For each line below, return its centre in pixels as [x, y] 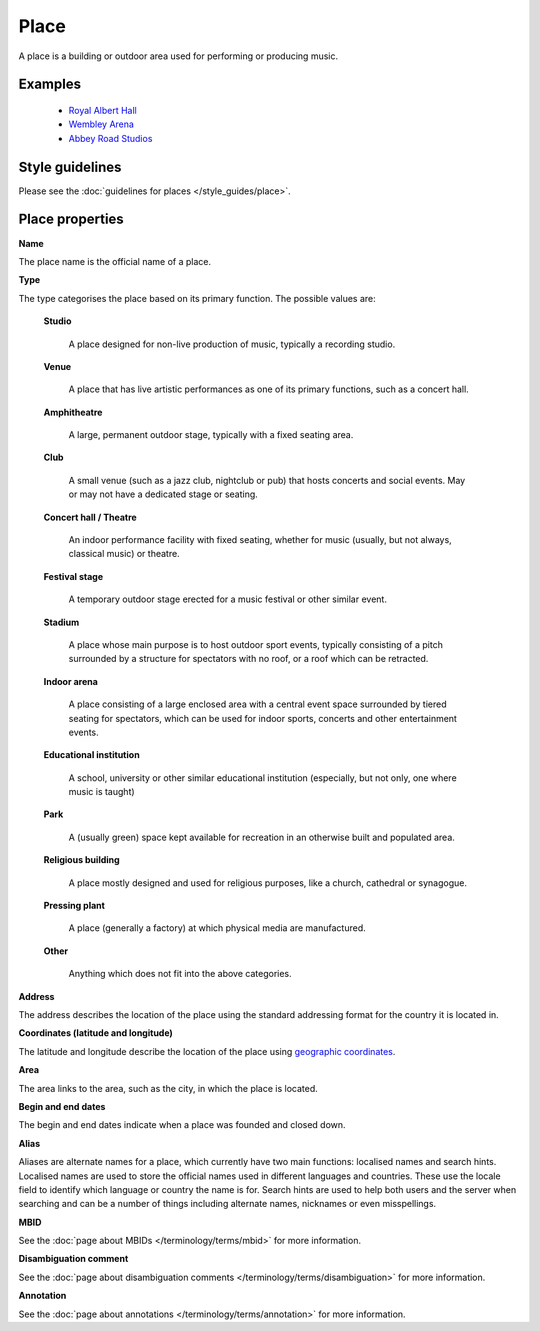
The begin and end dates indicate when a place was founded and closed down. [182, 1125]
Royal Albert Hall [102, 110]
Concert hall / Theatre [90, 517]
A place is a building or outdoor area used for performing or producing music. [178, 56]
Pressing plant [74, 906]
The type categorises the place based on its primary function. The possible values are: [197, 298]
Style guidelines [70, 166]
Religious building [81, 860]
